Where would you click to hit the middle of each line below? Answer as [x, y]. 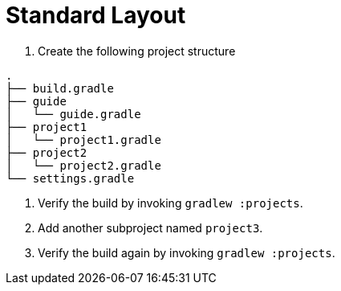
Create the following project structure [137, 51]
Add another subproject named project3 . [150, 227]
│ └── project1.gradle [83, 139]
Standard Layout [96, 15]
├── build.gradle [60, 88]
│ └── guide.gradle [73, 114]
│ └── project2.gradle [83, 165]
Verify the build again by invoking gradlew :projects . [187, 252]
